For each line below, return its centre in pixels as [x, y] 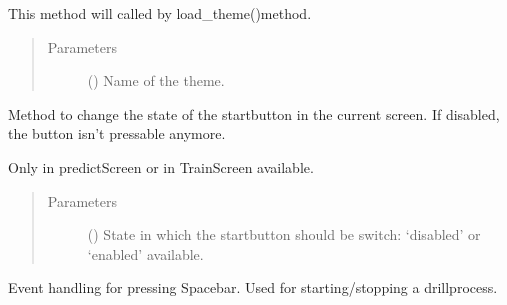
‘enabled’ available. [145, 253]
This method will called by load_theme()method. [160, 13]
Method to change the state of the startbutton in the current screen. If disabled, [254, 113]
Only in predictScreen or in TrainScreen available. [161, 166]
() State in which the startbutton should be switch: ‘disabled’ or [284, 234]
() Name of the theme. [156, 80]
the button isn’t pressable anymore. [117, 133]
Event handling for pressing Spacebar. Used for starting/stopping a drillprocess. [253, 287]
